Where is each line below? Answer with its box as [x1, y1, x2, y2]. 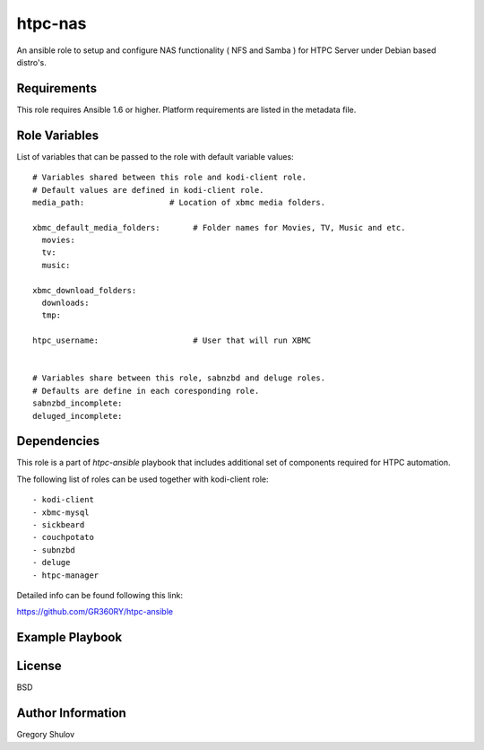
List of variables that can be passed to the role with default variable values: [16, 151, 295, 161]
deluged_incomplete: [32, 411, 123, 421]
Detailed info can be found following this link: [16, 589, 184, 600]
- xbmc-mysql [32, 507, 90, 518]
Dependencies [16, 433, 100, 449]
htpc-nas [16, 13, 87, 33]
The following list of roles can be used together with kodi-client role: [16, 474, 269, 484]
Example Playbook [16, 630, 123, 645]
